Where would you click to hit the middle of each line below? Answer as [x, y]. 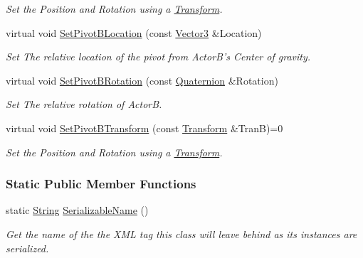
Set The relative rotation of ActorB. [84, 104]
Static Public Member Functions [101, 184]
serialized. [27, 248]
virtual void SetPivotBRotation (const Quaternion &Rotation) [142, 80]
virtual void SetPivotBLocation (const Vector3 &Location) [134, 32]
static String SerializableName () [77, 210]
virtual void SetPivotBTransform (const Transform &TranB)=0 [144, 128]
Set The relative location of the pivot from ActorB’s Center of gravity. [158, 57]
